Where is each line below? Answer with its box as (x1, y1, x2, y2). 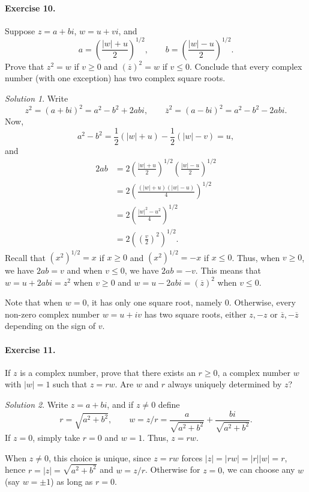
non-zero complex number (5, 307, 100, 320)
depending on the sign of (5, 319, 95, 332)
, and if (107, 398, 134, 410)
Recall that (5, 251, 46, 263)
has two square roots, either (144, 307, 247, 320)
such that (53, 378, 88, 390)
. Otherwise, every (229, 296, 296, 309)
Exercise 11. (5, 343, 56, 355)
